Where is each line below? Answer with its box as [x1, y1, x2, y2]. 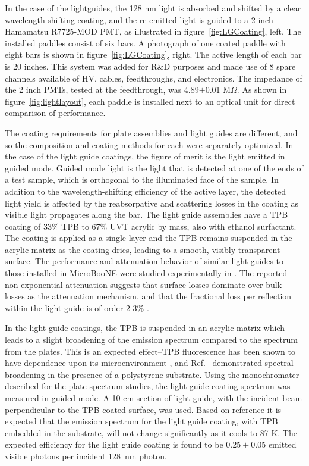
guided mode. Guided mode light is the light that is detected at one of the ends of [5, 161, 304, 174]
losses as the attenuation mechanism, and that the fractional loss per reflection [5, 290, 292, 302]
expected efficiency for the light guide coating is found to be [5, 438, 223, 451]
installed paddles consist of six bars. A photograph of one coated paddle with [5, 36, 286, 49]
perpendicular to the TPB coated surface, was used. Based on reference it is [5, 403, 282, 415]
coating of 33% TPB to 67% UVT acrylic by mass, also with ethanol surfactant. [5, 220, 297, 232]
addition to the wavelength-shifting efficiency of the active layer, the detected [5, 184, 286, 197]
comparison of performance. [5, 107, 106, 119]
